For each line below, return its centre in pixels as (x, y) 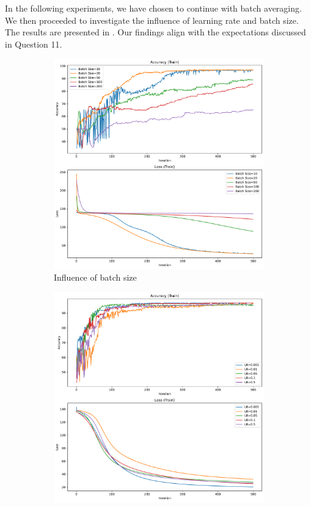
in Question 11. (34, 44)
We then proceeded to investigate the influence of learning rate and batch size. (152, 20)
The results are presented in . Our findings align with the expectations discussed (155, 32)
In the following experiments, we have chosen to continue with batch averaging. (153, 8)
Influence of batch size (95, 277)
